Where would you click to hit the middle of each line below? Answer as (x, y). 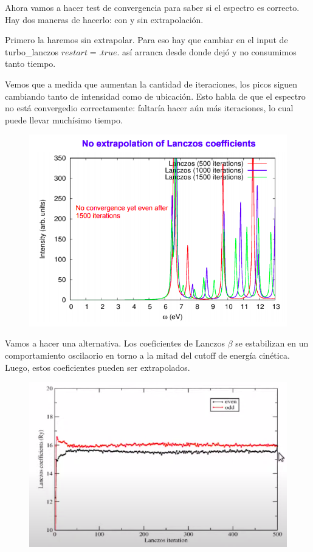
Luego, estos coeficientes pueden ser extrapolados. (98, 367)
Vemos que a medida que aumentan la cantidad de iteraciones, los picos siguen (151, 84)
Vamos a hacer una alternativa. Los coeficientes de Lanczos (115, 343)
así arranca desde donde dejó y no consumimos (209, 51)
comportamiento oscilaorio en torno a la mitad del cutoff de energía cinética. (147, 355)
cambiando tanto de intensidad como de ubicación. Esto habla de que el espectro (155, 96)
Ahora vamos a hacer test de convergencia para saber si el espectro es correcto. (152, 7)
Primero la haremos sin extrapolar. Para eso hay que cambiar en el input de (146, 40)
